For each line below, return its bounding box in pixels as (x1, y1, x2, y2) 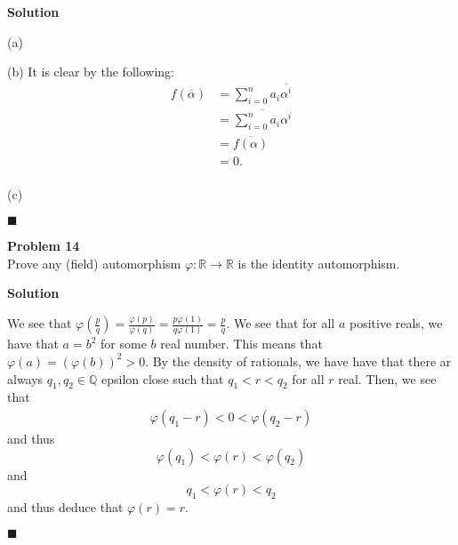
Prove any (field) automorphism (7, 253, 181, 272)
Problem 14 (7, 236, 80, 254)
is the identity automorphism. (237, 253, 400, 272)
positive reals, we (349, 314, 443, 333)
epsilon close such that (101, 369, 224, 388)
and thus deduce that (7, 497, 124, 516)
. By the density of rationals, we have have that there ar (145, 351, 452, 370)
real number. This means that (160, 334, 323, 353)
